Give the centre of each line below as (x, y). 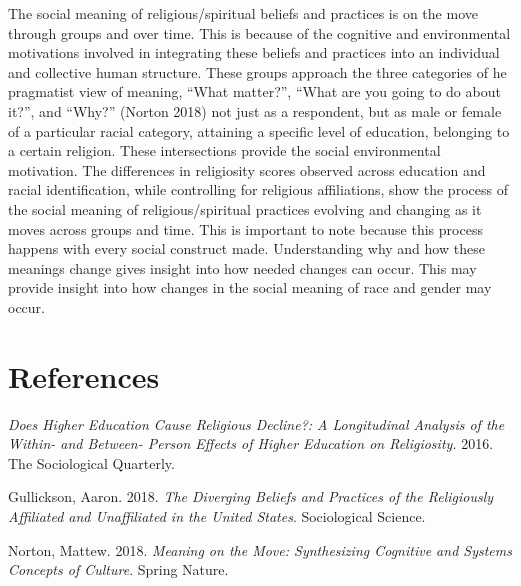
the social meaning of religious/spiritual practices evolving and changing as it (245, 208)
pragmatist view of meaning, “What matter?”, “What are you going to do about (254, 91)
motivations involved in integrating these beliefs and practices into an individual (254, 52)
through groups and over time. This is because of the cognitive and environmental (259, 32)
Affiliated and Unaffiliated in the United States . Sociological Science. (217, 516)
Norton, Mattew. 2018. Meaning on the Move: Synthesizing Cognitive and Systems (260, 549)
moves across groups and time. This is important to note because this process (245, 228)
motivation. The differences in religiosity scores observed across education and (247, 169)
